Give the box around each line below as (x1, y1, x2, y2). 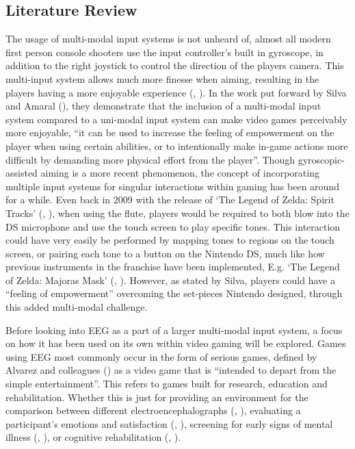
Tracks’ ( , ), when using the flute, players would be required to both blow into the (5, 205, 350, 220)
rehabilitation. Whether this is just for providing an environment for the (5, 389, 308, 404)
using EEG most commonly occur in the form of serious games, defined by (5, 349, 317, 363)
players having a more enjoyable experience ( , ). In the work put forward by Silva (5, 85, 347, 99)
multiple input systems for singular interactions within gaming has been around (5, 179, 339, 193)
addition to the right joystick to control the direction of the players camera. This (5, 58, 344, 73)
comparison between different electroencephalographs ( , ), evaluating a (5, 403, 301, 418)
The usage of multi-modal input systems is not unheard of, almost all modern (5, 31, 331, 46)
